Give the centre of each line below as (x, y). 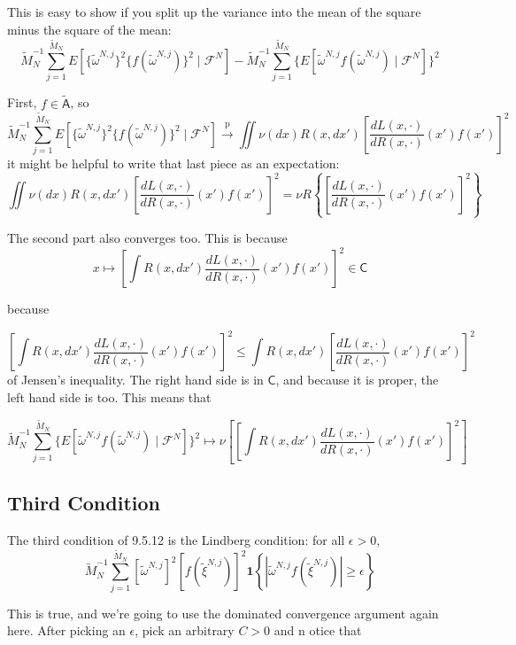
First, (22, 102)
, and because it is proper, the (357, 380)
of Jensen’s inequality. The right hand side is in (135, 380)
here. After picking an (66, 630)
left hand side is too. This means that (109, 397)
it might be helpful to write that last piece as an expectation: (173, 163)
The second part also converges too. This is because (147, 238)
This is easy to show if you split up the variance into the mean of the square (214, 12)
